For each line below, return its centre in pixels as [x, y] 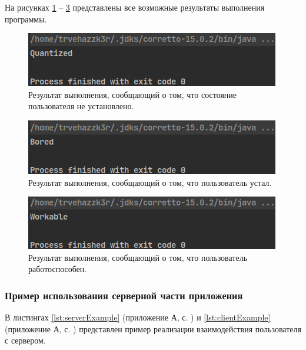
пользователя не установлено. [81, 106]
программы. [26, 19]
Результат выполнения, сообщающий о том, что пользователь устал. [150, 182]
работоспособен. [58, 269]
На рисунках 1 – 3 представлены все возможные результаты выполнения [135, 7]
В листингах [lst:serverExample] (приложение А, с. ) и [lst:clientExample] [138, 317]
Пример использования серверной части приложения [124, 295]
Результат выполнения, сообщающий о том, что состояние [133, 94]
